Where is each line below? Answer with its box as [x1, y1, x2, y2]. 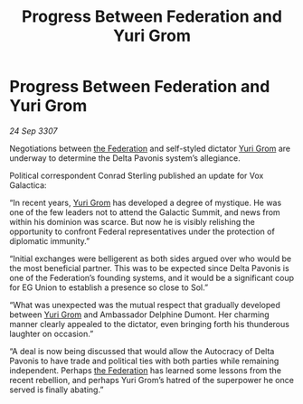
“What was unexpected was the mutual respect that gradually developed [9, 299, 280, 310]
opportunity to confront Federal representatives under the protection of [9, 226, 276, 237]
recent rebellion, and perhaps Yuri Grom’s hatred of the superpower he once [9, 374, 294, 385]
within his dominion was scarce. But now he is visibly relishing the [9, 216, 255, 227]
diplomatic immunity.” [9, 235, 90, 246]
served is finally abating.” [9, 384, 104, 395]
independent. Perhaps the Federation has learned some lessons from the [9, 364, 282, 376]
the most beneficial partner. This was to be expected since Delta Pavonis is [9, 262, 289, 273]
